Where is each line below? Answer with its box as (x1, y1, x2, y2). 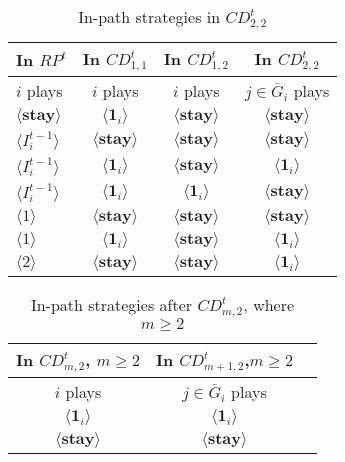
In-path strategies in (78, 5, 221, 28)
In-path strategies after (30, 292, 193, 316)
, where (243, 292, 295, 316)
